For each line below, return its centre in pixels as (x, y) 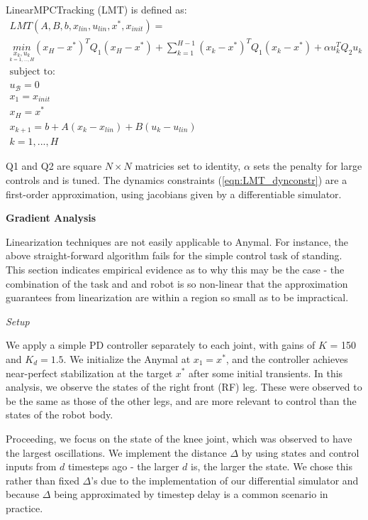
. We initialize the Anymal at (127, 358)
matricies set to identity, (188, 166)
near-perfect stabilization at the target (89, 373)
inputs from (31, 466)
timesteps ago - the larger (123, 466)
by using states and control (300, 452)
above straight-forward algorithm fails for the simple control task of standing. (174, 255)
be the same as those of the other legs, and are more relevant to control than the (181, 400)
